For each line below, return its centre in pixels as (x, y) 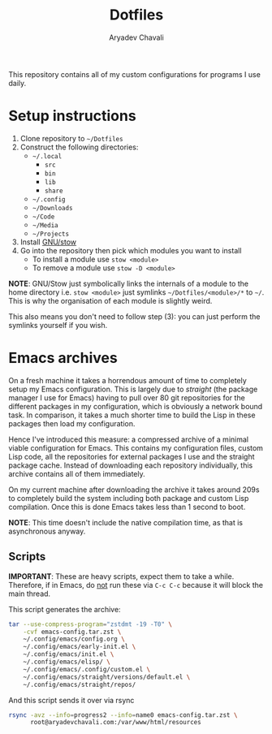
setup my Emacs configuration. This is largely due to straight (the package (133, 389)
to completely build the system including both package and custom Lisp (129, 498)
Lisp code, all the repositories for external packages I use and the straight (132, 456)
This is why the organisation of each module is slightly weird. (110, 300)
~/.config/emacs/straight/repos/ (80, 684)
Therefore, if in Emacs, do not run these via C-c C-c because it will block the (136, 585)
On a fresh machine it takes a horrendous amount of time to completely (128, 380)
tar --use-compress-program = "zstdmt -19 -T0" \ (91, 624)
